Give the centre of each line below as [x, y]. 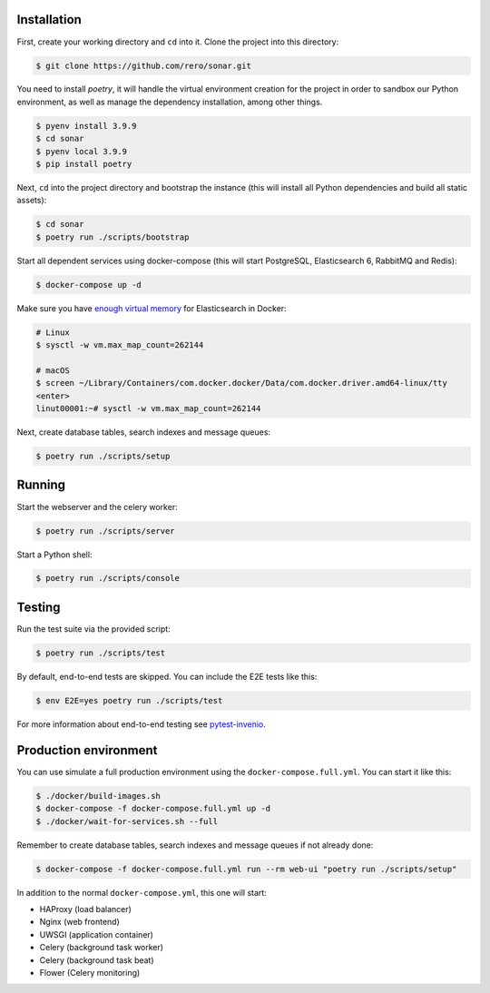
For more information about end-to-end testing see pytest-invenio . [142, 724]
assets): [32, 201]
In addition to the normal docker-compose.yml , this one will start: [142, 892]
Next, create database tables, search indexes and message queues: [144, 432]
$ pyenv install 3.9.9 [86, 126]
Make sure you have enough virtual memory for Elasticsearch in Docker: [152, 308]
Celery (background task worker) [101, 948]
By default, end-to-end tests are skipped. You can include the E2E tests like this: [167, 676]
